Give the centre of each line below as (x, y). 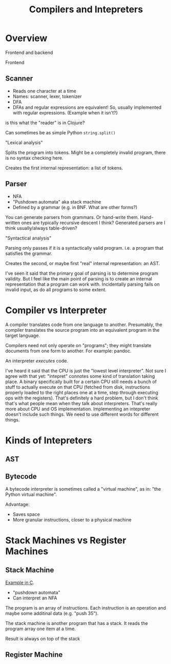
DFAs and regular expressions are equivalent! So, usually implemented (87, 107)
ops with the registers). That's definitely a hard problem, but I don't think (82, 398)
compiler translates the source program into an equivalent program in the (82, 330)
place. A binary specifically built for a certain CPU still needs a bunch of (81, 381)
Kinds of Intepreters (49, 440)
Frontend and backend (29, 52)
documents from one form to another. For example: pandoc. (68, 351)
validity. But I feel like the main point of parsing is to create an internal (79, 278)
